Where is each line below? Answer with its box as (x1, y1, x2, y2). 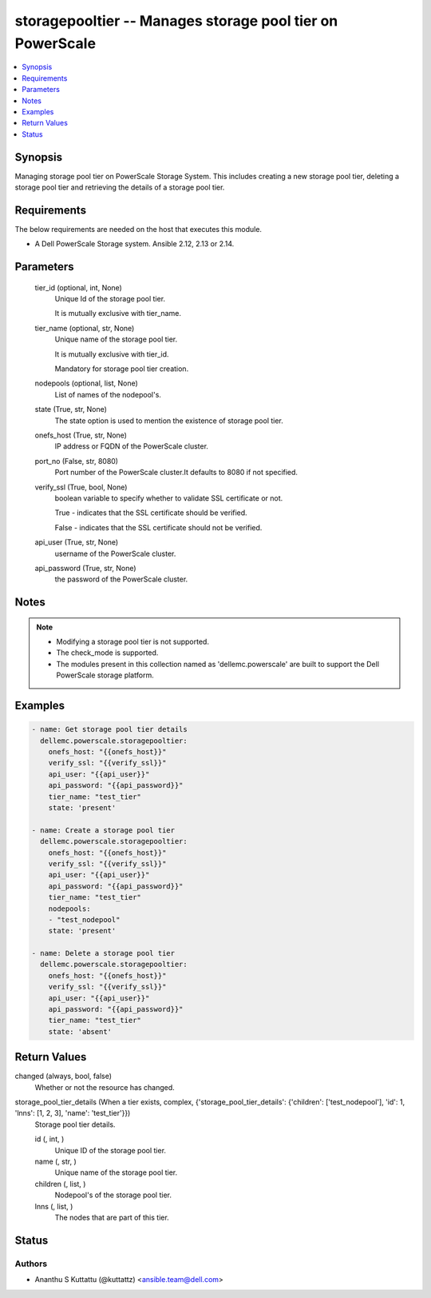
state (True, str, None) (34, 405, 108, 414)
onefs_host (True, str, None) (34, 430, 128, 440)
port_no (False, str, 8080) (34, 456, 119, 465)
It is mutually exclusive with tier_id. (54, 349, 169, 359)
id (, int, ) (34, 1134, 65, 1144)
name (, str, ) (34, 1156, 77, 1167)
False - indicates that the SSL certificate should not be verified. (54, 522, 263, 532)
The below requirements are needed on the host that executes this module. (14, 224, 263, 234)
